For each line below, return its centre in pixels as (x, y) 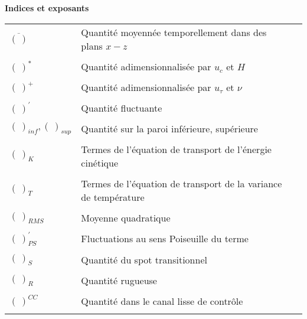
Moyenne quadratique (126, 217)
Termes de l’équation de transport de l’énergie (176, 149)
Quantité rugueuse (119, 280)
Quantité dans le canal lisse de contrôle (162, 301)
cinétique (100, 162)
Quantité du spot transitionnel (144, 259)
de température (113, 197)
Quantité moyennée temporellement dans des (174, 32)
